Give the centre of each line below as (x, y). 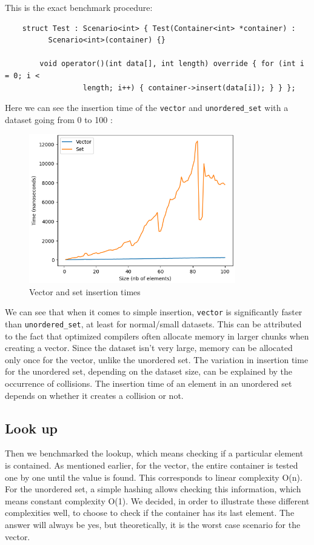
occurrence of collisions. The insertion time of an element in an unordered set (149, 383)
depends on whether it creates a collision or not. (94, 395)
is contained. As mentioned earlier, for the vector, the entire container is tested (152, 465)
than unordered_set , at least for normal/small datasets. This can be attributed (153, 324)
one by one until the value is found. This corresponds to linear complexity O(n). (154, 477)
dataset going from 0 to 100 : (59, 119)
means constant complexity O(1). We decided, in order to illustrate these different (157, 500)
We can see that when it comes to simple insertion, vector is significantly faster (154, 312)
